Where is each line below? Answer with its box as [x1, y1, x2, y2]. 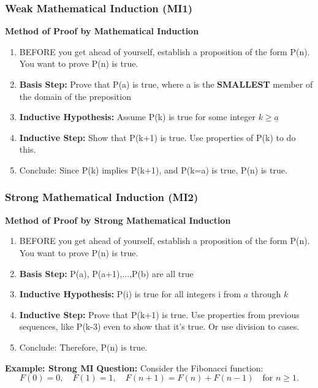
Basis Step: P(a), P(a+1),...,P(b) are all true [19, 267, 194, 280]
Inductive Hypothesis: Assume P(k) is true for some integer [19, 110, 256, 123]
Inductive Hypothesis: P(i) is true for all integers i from [19, 287, 241, 300]
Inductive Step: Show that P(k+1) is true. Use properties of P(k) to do [19, 131, 296, 143]
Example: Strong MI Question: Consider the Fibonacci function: [5, 361, 263, 374]
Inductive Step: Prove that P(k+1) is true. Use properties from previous [19, 308, 300, 321]
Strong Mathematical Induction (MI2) [5, 189, 199, 205]
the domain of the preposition [19, 89, 131, 102]
